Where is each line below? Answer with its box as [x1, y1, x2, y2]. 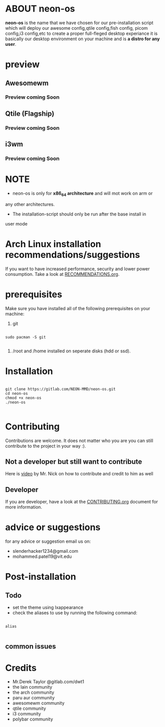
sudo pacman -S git [5, 334, 46, 340]
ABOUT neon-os [5, 3, 75, 15]
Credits [5, 662, 37, 674]
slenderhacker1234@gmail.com [12, 548, 78, 554]
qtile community [12, 705, 46, 711]
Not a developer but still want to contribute [5, 457, 142, 466]
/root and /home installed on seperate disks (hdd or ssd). [12, 348, 131, 354]
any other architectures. [5, 201, 55, 207]
